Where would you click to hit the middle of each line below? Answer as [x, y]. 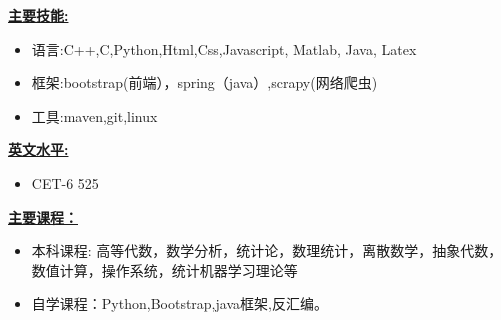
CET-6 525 [65, 182]
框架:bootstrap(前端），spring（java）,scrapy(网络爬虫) [204, 82]
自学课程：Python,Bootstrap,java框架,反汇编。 [179, 303]
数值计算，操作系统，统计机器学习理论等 [164, 269]
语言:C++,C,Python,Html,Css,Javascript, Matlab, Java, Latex [224, 48]
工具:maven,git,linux [94, 115]
